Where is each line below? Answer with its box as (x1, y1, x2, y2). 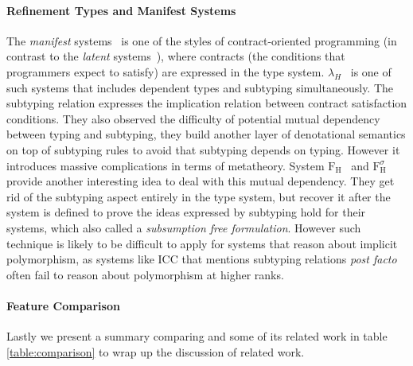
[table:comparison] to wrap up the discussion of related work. (6, 343, 305, 360)
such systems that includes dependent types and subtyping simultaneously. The (6, 79, 394, 95)
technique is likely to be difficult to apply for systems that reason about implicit (6, 235, 398, 251)
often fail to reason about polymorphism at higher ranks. (6, 266, 284, 282)
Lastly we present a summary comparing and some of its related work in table (6, 328, 388, 345)
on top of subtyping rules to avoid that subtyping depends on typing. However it (6, 141, 400, 158)
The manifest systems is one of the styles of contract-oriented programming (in (6, 32, 397, 49)
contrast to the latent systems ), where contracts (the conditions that (6, 48, 345, 64)
